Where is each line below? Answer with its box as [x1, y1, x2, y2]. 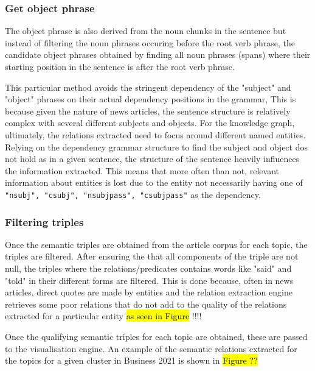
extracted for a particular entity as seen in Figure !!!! [5, 309, 202, 322]
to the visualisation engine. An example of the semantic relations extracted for [5, 342, 297, 355]
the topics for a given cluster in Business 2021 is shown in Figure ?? [5, 354, 258, 367]
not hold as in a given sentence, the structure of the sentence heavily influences [5, 152, 300, 165]
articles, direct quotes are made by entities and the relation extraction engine [5, 286, 292, 299]
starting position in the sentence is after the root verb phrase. [5, 60, 235, 72]
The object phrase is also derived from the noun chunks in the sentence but [5, 24, 286, 37]
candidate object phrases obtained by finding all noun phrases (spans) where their [5, 48, 311, 61]
